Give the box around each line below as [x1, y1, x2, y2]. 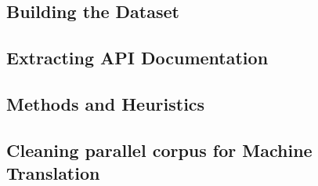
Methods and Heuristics [6, 91, 205, 115]
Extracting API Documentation [6, 46, 269, 70]
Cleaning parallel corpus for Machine [6, 137, 313, 162]
